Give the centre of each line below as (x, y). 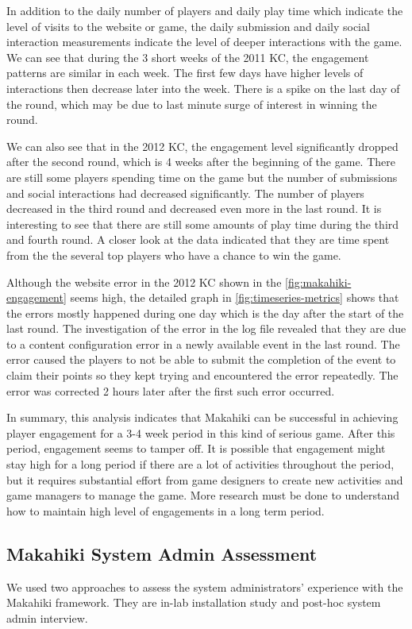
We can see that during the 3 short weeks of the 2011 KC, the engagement (188, 57)
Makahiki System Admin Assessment (162, 553)
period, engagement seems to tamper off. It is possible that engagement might (196, 448)
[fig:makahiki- (318, 282)
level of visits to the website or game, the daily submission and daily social (188, 26)
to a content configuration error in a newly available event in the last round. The (203, 343)
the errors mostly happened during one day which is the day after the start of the (205, 313)
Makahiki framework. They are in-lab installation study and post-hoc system (194, 602)
